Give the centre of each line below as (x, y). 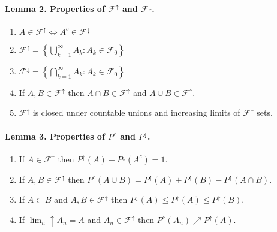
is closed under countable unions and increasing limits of (136, 112)
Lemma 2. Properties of (55, 8)
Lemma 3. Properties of (55, 136)
